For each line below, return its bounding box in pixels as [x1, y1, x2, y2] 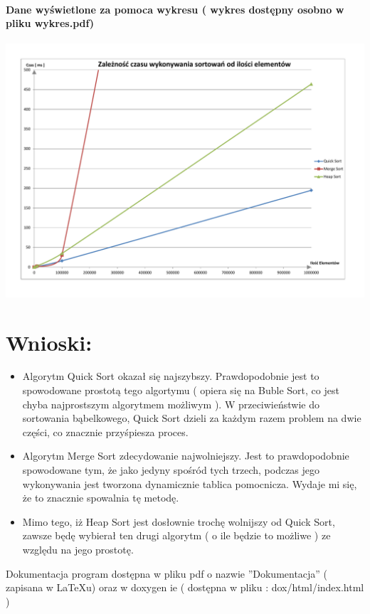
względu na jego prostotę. [22, 541, 134, 556]
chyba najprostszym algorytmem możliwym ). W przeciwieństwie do [22, 396, 319, 411]
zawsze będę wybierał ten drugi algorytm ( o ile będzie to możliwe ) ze [22, 528, 331, 543]
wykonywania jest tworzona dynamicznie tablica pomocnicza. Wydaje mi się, [22, 476, 357, 491]
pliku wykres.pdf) [6, 16, 95, 31]
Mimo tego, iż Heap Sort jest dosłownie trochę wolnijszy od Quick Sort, [22, 514, 335, 529]
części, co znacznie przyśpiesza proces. [22, 424, 189, 439]
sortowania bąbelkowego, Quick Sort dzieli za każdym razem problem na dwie [22, 411, 361, 425]
